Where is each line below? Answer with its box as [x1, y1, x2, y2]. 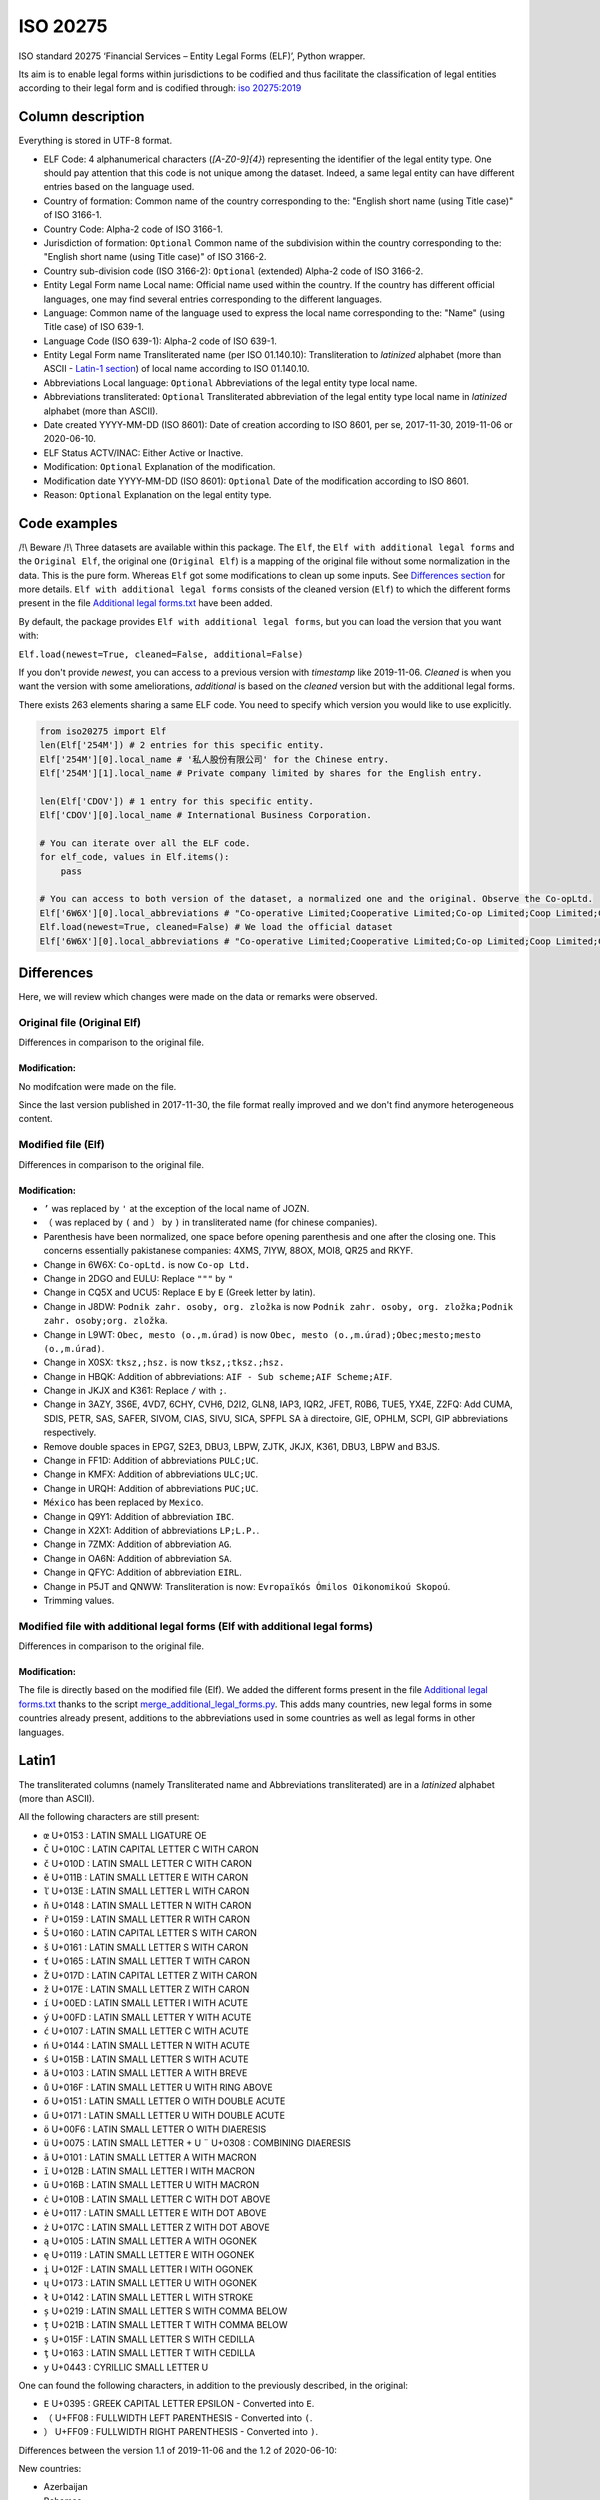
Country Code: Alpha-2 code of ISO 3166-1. [43, 223, 224, 235]
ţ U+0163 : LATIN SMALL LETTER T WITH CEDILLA [43, 2347, 256, 2359]
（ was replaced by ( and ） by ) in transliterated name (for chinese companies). [43, 1216, 378, 1229]
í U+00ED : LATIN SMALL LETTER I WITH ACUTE [43, 1997, 249, 2009]
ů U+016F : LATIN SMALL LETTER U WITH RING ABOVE [43, 2081, 274, 2093]
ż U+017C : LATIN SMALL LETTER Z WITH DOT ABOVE [43, 2221, 270, 2233]
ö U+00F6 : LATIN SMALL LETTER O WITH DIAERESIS [43, 2123, 267, 2135]
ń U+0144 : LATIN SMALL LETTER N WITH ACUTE [43, 2039, 250, 2051]
